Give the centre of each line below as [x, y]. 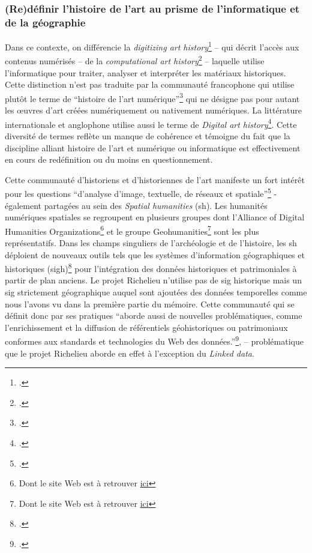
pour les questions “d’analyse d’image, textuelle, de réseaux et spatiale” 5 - [141, 192]
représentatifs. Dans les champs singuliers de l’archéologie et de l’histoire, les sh [151, 242]
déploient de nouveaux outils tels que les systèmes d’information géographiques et [155, 254]
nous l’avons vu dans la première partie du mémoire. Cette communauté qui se [150, 304]
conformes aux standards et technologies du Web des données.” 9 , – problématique [154, 340]
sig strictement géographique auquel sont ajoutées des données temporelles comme [156, 292]
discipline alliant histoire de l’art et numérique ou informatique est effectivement [153, 147]
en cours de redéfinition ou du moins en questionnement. [109, 159]
